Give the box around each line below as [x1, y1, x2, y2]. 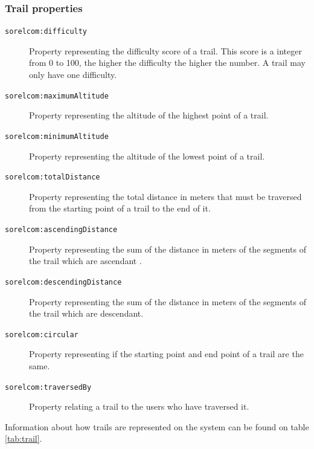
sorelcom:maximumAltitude [5, 91, 109, 100]
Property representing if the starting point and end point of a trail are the [29, 347, 304, 360]
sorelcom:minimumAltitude [5, 132, 109, 141]
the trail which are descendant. [29, 307, 144, 320]
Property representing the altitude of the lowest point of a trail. [29, 149, 265, 162]
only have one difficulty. [29, 68, 117, 81]
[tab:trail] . [5, 432, 42, 445]
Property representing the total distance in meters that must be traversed [29, 190, 302, 202]
